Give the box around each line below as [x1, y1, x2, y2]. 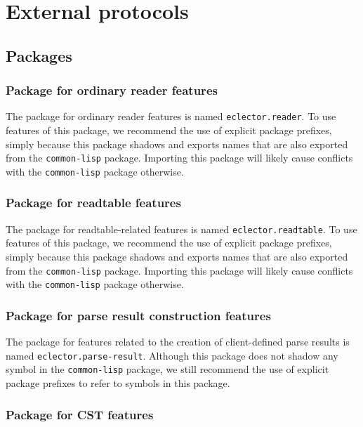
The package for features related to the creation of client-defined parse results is [6, 334, 350, 349]
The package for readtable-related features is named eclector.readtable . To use [6, 221, 357, 236]
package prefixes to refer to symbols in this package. [6, 376, 230, 390]
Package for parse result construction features [6, 306, 271, 324]
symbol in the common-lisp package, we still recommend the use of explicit [6, 362, 329, 376]
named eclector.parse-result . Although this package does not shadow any [6, 348, 338, 362]
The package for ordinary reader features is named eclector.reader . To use [6, 109, 336, 124]
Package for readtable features [6, 194, 181, 211]
